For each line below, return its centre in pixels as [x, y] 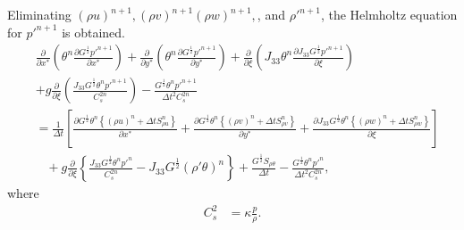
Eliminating [39, 14]
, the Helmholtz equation [389, 14]
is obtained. [94, 32]
